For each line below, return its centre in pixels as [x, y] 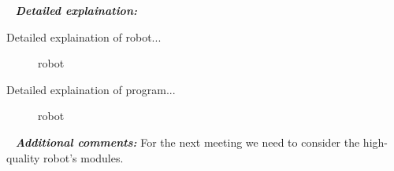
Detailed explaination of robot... [84, 36]
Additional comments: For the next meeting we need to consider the [188, 142]
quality [23, 157]
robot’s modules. [84, 157]
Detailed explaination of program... [91, 89]
